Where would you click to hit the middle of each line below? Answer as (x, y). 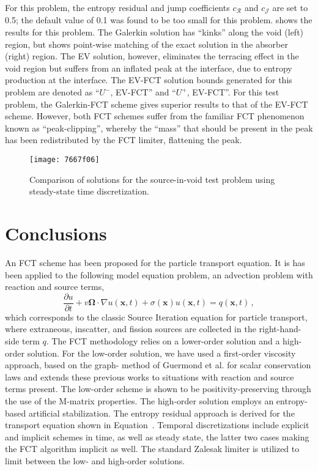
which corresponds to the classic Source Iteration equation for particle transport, (156, 317)
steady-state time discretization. (89, 191)
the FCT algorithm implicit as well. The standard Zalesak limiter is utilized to (152, 449)
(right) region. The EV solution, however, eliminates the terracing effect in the (152, 56)
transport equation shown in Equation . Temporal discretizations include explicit (157, 425)
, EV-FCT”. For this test (233, 92)
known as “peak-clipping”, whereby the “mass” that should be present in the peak (159, 128)
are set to (290, 7)
